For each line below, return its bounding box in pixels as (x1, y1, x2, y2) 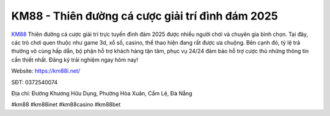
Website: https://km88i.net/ (11, 67, 81, 74)
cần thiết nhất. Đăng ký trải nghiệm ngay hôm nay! (11, 56, 139, 63)
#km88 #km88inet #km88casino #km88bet (11, 101, 121, 108)
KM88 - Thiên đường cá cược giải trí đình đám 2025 (11, 9, 278, 23)
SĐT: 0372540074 (11, 78, 58, 85)
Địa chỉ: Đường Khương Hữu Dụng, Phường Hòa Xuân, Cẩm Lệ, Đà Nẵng (11, 89, 193, 97)
